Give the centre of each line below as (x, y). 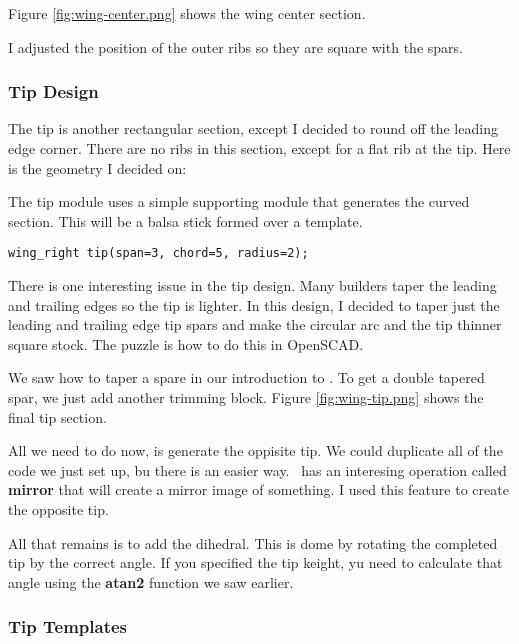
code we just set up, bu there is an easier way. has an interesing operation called (257, 469)
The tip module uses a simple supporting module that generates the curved (239, 201)
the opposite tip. (58, 508)
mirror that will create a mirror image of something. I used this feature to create (258, 489)
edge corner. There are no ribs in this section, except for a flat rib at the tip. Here (259, 148)
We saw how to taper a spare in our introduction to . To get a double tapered (246, 377)
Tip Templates (68, 626)
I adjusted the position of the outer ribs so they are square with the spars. (235, 46)
